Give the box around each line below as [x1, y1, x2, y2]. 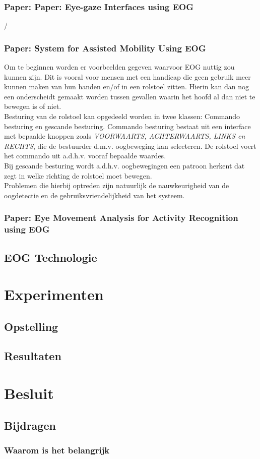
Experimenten [4, 284, 104, 305]
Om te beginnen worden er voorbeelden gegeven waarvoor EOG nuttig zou [4, 62, 235, 72]
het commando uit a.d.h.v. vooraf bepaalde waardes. [4, 150, 166, 161]
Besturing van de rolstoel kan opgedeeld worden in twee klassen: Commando [4, 111, 240, 121]
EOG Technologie [4, 249, 97, 265]
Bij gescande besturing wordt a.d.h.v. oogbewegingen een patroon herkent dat [4, 160, 245, 170]
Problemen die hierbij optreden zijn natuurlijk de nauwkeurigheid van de [4, 180, 229, 191]
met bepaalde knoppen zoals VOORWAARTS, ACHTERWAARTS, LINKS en [4, 131, 245, 141]
